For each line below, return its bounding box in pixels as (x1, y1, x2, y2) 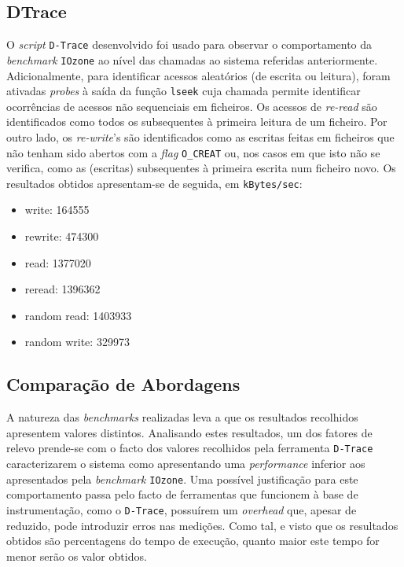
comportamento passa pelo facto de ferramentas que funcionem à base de (6, 486, 358, 503)
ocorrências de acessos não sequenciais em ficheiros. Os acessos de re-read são (6, 98, 377, 114)
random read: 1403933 (24, 307, 132, 323)
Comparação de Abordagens (6, 372, 241, 396)
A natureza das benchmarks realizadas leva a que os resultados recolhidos (6, 409, 358, 425)
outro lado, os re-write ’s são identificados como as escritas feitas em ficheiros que (6, 128, 395, 145)
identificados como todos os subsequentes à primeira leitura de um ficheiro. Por (6, 113, 387, 130)
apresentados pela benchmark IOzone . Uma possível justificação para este (6, 470, 358, 487)
